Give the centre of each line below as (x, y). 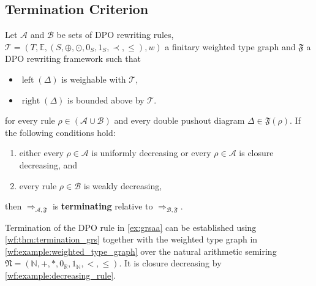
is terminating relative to (103, 206)
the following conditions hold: (60, 132)
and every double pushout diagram (179, 120)
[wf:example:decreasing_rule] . (61, 275)
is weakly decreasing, (123, 185)
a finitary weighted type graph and (230, 46)
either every (41, 153)
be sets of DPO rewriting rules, (115, 35)
